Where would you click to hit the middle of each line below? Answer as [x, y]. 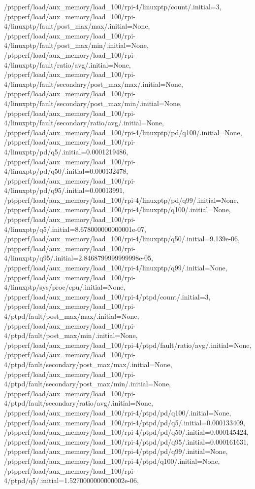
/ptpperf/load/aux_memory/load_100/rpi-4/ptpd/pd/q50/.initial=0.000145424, [126, 432]
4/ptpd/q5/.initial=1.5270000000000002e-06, [71, 480]
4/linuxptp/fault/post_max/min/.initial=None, [76, 45]
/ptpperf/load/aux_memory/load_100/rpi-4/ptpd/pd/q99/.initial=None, [116, 451]
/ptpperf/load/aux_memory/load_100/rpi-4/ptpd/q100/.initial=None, [112, 461]
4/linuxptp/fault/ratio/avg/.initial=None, [67, 64]
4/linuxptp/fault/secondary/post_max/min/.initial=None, [93, 103]
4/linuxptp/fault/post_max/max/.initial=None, [77, 26]
